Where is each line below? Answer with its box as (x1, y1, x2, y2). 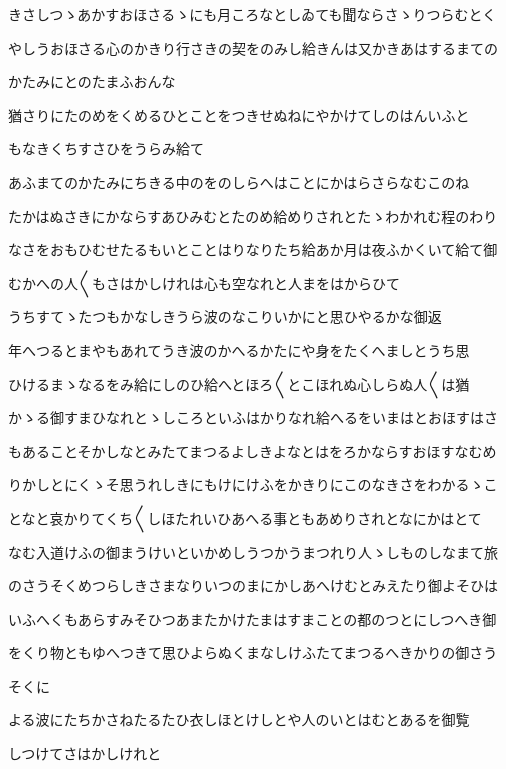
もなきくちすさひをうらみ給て (8, 138, 204, 159)
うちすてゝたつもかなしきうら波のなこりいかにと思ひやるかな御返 (8, 306, 442, 327)
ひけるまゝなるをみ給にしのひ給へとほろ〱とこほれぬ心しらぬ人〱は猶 (8, 373, 470, 394)
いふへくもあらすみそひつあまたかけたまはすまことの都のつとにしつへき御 (8, 608, 497, 629)
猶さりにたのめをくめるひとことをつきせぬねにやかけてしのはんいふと (8, 104, 470, 125)
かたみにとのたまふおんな (8, 71, 176, 92)
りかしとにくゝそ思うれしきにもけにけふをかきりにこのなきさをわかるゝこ (8, 474, 498, 495)
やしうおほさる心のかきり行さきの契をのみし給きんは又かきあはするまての (8, 37, 498, 58)
